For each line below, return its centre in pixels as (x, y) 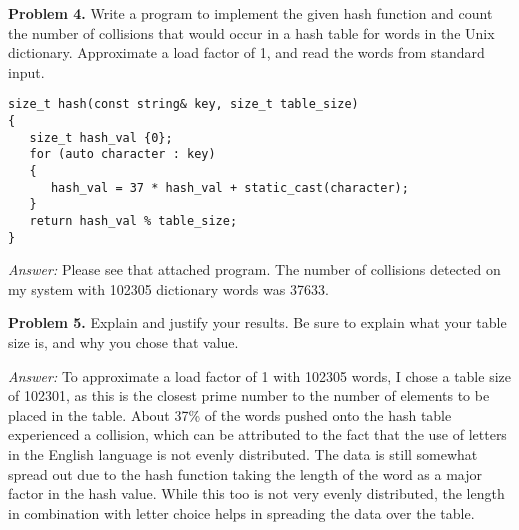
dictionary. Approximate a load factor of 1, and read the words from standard (246, 52)
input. (26, 71)
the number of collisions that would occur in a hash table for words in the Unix (251, 32)
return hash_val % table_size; (133, 220)
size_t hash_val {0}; (101, 137)
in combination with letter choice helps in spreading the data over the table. (241, 512)
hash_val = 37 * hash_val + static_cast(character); (229, 187)
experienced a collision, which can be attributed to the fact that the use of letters (257, 434)
